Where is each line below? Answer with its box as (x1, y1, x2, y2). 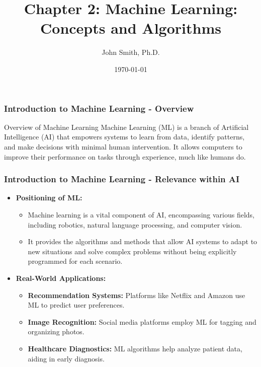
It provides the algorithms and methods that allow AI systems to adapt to (28, 236, 257, 247)
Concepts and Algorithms (40, 18, 221, 38)
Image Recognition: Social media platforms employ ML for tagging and (28, 316, 256, 327)
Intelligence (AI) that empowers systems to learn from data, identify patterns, (4, 131, 245, 142)
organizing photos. (28, 326, 84, 337)
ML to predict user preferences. (28, 300, 125, 310)
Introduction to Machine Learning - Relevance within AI (4, 173, 240, 185)
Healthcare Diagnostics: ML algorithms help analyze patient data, (28, 343, 242, 353)
